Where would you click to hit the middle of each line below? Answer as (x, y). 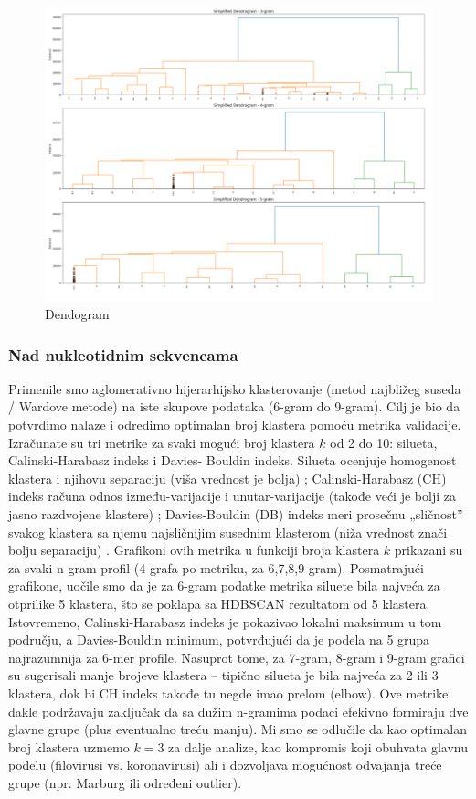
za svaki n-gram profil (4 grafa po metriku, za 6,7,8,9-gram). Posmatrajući (216, 567)
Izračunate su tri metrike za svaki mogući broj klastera (162, 442)
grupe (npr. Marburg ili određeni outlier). (125, 782)
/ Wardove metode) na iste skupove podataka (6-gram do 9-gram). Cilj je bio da (234, 406)
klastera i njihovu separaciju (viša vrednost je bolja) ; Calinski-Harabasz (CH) (227, 478)
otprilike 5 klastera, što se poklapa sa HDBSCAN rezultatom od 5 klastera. (219, 604)
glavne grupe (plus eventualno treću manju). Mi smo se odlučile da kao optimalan (238, 729)
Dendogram (77, 314)
